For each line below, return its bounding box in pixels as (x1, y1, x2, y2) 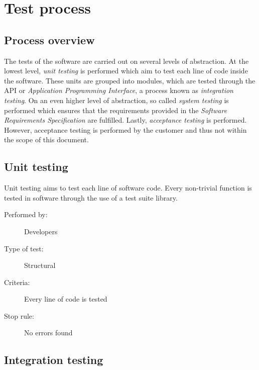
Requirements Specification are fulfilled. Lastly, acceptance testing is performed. (4, 115, 247, 125)
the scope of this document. (4, 134, 89, 145)
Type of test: (4, 243, 44, 253)
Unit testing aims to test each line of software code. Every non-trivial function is (4, 182, 252, 193)
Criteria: (4, 276, 30, 287)
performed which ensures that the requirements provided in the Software (4, 105, 227, 115)
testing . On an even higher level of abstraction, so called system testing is (4, 95, 229, 105)
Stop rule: (4, 310, 34, 321)
